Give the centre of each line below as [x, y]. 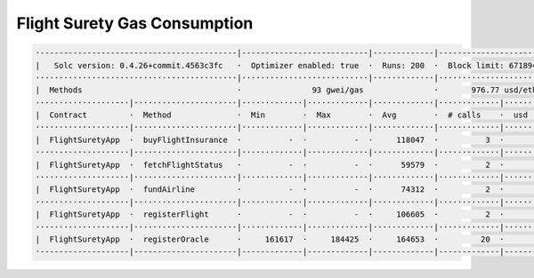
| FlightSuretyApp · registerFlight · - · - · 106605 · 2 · [270, 214]
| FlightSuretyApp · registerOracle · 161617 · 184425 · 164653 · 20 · [270, 239]
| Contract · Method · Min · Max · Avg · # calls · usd [282, 115]
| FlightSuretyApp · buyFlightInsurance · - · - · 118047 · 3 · [270, 139]
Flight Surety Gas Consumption [135, 23]
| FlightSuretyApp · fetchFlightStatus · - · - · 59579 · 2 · [270, 165]
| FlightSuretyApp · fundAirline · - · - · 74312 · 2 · [270, 190]
